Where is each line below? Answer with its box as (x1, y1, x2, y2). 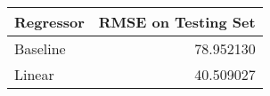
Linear (14, 64, 54, 84)
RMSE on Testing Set (98, 12, 256, 32)
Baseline (14, 38, 66, 59)
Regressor (14, 12, 85, 32)
